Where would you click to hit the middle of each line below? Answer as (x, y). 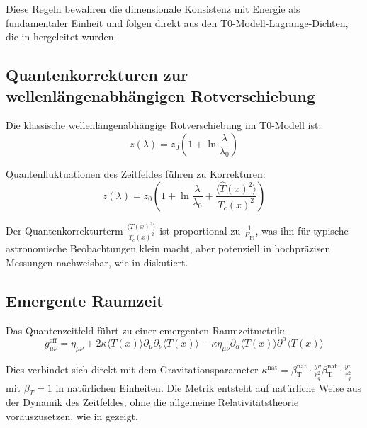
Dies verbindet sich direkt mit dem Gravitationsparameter (132, 369)
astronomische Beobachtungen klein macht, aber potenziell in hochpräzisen (168, 248)
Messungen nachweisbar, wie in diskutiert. (97, 262)
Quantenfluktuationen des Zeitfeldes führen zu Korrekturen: (136, 173)
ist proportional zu (200, 230)
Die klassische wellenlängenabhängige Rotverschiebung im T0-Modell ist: (164, 125)
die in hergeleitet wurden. (61, 36)
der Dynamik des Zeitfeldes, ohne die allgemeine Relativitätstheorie (152, 402)
